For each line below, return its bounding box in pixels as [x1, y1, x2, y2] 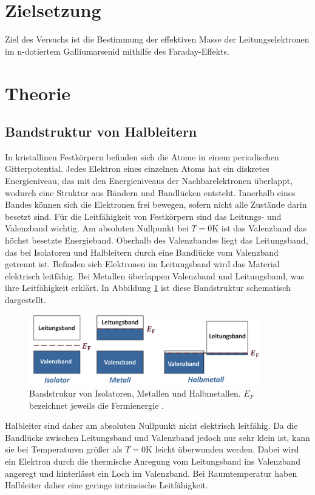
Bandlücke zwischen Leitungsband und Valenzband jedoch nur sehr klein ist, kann [5, 431, 310, 443]
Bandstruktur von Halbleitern [5, 122, 197, 141]
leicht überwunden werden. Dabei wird [155, 443, 299, 456]
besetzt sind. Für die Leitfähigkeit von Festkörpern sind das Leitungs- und [5, 210, 282, 222]
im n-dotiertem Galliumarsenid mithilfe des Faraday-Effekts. [5, 44, 229, 57]
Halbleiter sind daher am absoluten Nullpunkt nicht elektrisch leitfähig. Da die [5, 419, 298, 432]
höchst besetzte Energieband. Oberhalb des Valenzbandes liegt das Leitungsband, [5, 234, 308, 247]
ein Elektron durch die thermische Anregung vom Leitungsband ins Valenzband [5, 455, 300, 468]
